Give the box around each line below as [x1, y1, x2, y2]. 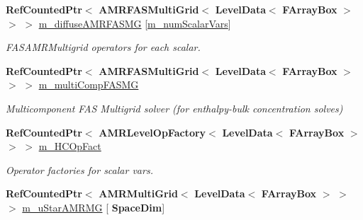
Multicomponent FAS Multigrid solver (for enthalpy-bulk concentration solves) [6, 100, 343, 115]
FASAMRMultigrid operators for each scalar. [6, 40, 201, 54]
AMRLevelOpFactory [99, 125, 206, 139]
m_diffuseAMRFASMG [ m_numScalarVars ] [38, 16, 231, 30]
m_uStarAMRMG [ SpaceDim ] [22, 199, 165, 214]
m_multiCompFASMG [38, 77, 139, 92]
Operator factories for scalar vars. [6, 162, 153, 177]
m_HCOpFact [38, 139, 101, 154]
